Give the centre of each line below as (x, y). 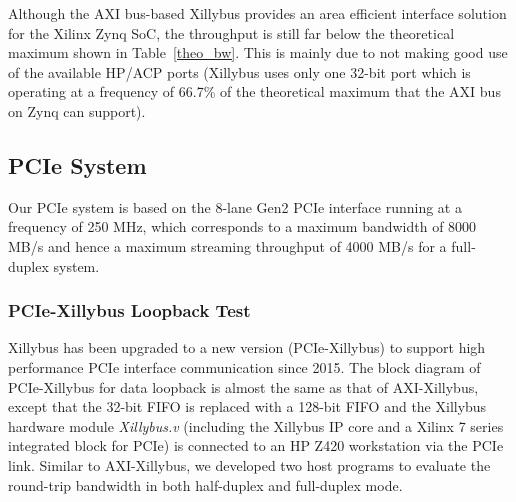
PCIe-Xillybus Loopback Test (129, 310)
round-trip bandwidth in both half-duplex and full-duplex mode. (205, 484)
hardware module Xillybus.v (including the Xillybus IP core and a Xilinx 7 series (256, 425)
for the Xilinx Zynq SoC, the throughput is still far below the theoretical (231, 32)
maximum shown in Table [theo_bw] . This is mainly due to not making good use (258, 52)
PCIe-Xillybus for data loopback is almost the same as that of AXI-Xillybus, (243, 386)
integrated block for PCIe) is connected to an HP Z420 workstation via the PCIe (256, 445)
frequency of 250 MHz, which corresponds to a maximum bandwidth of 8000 (242, 226)
